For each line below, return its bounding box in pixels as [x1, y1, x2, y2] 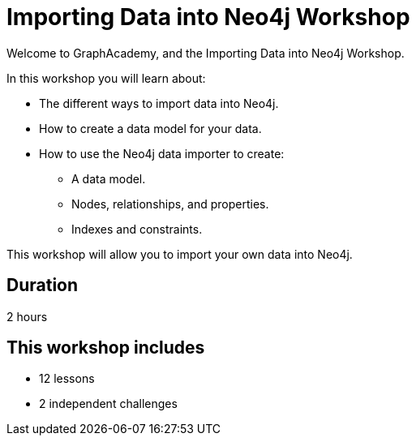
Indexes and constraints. [71, 221, 203, 236]
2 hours [6, 309, 48, 324]
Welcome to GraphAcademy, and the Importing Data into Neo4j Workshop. [6, 45, 405, 60]
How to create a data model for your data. [39, 121, 262, 135]
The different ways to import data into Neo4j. [39, 96, 279, 110]
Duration [6, 275, 79, 296]
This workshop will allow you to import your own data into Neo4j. [6, 247, 353, 261]
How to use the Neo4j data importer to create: [39, 146, 285, 161]
